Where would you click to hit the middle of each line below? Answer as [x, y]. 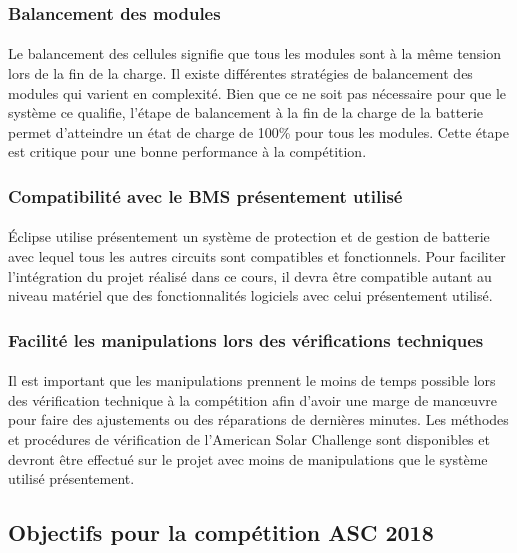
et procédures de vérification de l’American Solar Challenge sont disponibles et [249, 439]
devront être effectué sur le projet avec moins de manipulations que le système [248, 458]
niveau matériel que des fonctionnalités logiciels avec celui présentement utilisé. [250, 295]
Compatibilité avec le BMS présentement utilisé [205, 195]
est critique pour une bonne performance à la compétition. [187, 151]
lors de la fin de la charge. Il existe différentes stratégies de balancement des [240, 73]
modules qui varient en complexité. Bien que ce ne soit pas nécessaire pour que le [257, 92]
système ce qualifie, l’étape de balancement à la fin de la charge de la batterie [246, 112]
